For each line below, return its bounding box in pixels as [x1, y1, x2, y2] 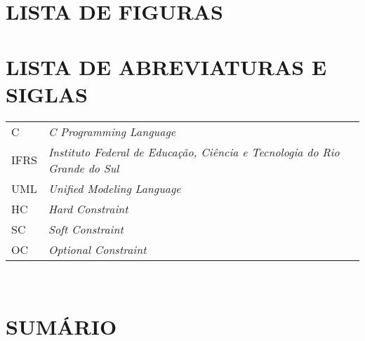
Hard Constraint [48, 200, 128, 217]
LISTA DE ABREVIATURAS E [6, 52, 327, 81]
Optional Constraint [48, 241, 147, 258]
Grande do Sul [48, 159, 119, 176]
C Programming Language [48, 123, 176, 140]
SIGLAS [6, 79, 88, 108]
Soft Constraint [48, 220, 124, 237]
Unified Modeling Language [48, 180, 181, 196]
